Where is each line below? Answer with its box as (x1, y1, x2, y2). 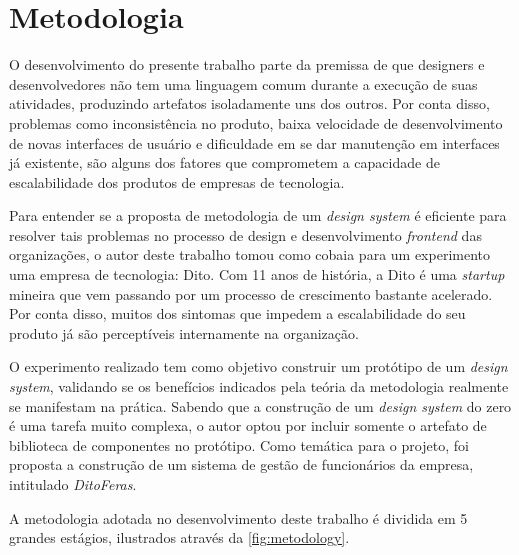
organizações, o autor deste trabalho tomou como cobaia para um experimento (9, 244, 490, 265)
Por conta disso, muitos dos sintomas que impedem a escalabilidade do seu (9, 303, 466, 324)
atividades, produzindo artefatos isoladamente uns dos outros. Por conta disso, (9, 93, 490, 114)
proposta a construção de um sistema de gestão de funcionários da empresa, (9, 454, 474, 475)
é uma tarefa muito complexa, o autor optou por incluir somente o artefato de (9, 415, 487, 436)
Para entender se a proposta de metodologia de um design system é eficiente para (9, 205, 507, 226)
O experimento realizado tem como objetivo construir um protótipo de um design (9, 356, 508, 377)
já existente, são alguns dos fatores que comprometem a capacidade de (9, 152, 440, 173)
